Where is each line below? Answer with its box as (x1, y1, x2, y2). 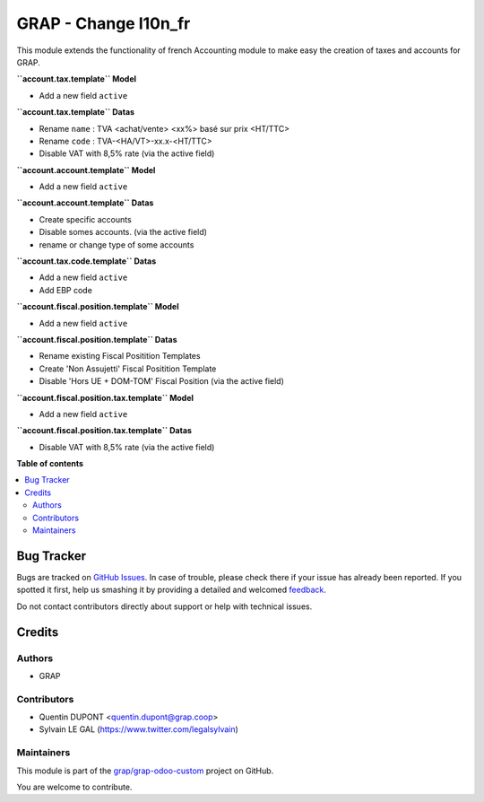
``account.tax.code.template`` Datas (16, 256, 157, 266)
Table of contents (16, 458, 84, 469)
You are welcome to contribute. (16, 781, 133, 792)
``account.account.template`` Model (16, 164, 156, 175)
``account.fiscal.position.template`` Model (16, 301, 179, 312)
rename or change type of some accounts (39, 239, 194, 250)
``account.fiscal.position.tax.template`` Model (16, 392, 194, 403)
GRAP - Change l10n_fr (16, 13, 191, 33)
